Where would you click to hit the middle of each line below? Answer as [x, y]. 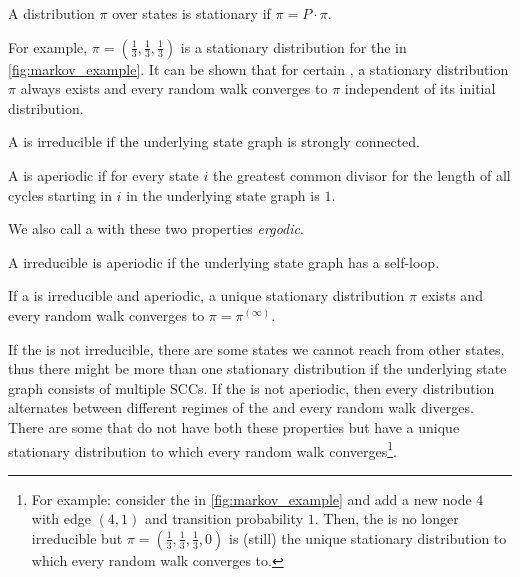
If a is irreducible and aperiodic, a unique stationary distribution [206, 295]
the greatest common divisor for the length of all [361, 174]
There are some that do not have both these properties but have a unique [234, 426]
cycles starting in [60, 194]
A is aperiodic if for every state [103, 174]
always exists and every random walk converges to [174, 88]
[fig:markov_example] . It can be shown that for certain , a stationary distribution [258, 68]
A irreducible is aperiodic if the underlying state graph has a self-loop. [224, 261]
